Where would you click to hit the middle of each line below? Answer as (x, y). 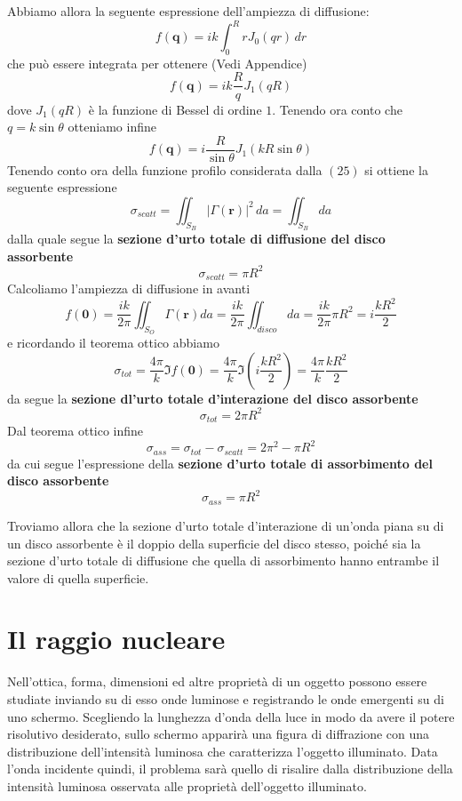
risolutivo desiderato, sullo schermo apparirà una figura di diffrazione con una (219, 734)
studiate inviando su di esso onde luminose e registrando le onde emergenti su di (226, 699)
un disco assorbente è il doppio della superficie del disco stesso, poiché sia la (214, 543)
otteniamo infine (112, 127)
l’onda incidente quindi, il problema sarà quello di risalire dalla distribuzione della (230, 769)
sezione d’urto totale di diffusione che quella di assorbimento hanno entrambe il (223, 561)
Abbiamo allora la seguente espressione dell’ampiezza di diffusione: (188, 11)
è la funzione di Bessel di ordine (175, 109)
